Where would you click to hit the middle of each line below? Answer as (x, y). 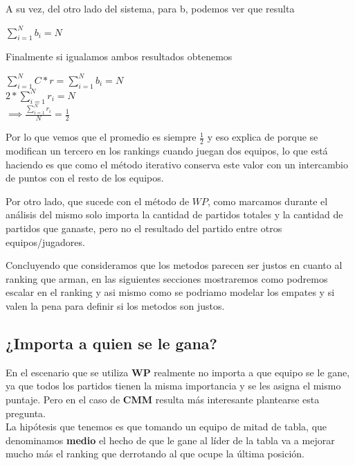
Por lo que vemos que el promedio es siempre (101, 137)
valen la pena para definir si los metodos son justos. (115, 306)
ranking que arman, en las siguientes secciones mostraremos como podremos (167, 278)
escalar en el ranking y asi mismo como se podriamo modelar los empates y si (170, 292)
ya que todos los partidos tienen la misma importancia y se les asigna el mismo (173, 386)
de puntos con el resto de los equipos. (85, 178)
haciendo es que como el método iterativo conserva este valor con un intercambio (177, 164)
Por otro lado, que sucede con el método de (98, 201)
